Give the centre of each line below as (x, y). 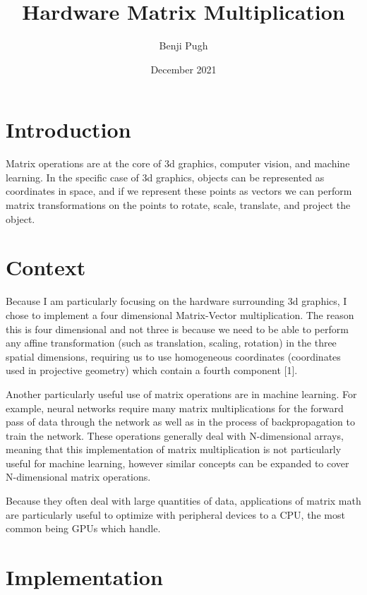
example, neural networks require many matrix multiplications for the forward (175, 408)
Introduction (68, 130)
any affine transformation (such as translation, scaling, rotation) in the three (171, 343)
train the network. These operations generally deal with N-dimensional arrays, (175, 435)
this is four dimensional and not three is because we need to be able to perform (177, 329)
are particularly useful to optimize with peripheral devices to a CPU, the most (175, 514)
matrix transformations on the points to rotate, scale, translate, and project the (178, 205)
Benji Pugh (183, 46)
